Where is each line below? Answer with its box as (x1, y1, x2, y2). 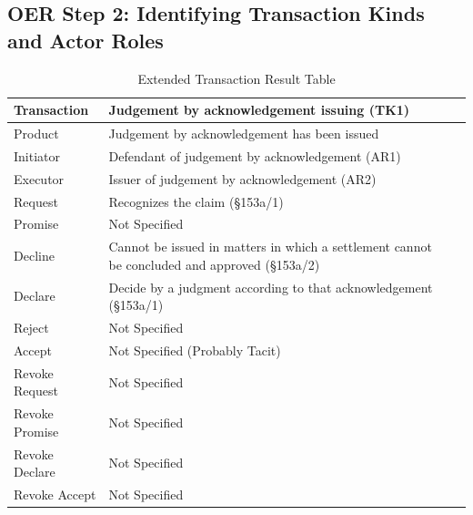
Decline (14, 246, 55, 265)
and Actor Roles (7, 26, 164, 54)
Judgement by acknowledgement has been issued (108, 124, 379, 143)
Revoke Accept (14, 485, 96, 504)
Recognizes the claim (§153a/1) (108, 191, 284, 211)
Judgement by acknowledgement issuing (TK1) (108, 100, 410, 119)
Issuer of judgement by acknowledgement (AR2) (108, 169, 377, 188)
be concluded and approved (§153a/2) (108, 254, 320, 273)
